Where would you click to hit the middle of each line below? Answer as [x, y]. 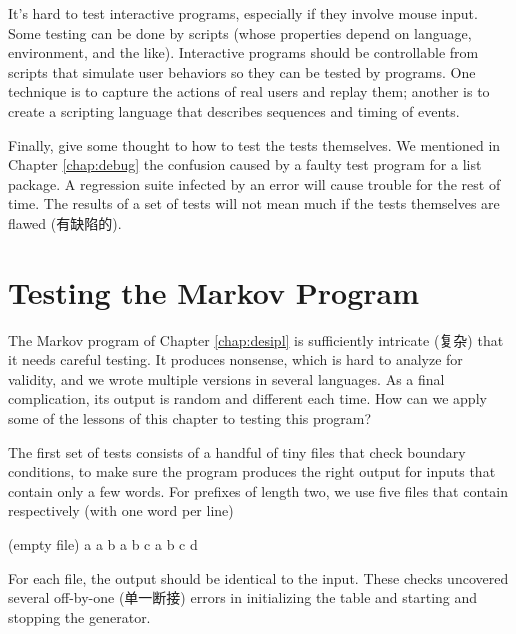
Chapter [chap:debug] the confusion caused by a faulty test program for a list [245, 164]
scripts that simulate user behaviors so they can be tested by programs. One [242, 71]
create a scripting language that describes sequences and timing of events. [234, 110]
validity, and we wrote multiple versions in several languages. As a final [226, 378]
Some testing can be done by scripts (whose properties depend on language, [240, 32]
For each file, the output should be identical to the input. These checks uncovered [258, 577]
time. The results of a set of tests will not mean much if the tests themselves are [254, 203]
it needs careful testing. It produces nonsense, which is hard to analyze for [235, 359]
